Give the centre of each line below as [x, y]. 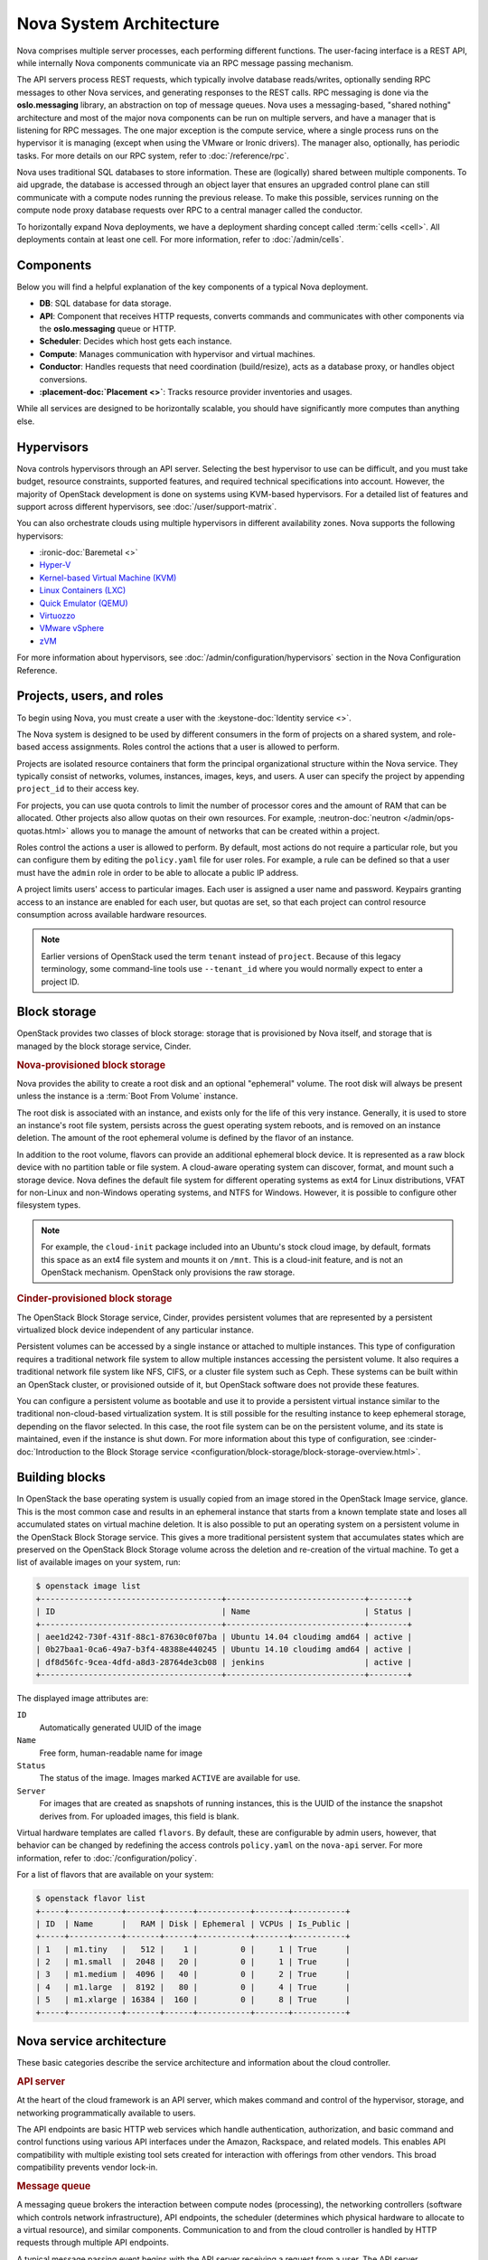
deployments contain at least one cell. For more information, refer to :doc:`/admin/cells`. [180, 240]
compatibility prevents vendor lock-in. [87, 2167]
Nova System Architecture [118, 24]
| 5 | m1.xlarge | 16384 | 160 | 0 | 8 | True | [193, 2000]
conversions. [63, 379]
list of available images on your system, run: [99, 1562]
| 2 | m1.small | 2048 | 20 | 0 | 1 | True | [193, 1962]
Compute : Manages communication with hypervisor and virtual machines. [177, 353]
